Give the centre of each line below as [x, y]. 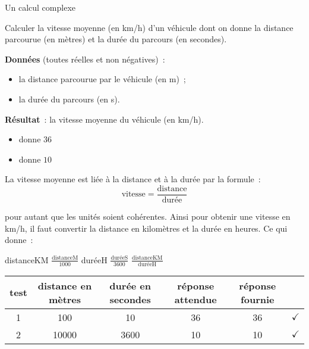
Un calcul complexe [40, 7]
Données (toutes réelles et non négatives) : [85, 59]
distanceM [65, 258]
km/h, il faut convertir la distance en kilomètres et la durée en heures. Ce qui [146, 228]
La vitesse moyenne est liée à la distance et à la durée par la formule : [133, 179]
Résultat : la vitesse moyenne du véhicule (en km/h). [104, 119]
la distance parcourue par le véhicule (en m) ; [102, 79]
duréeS [119, 258]
